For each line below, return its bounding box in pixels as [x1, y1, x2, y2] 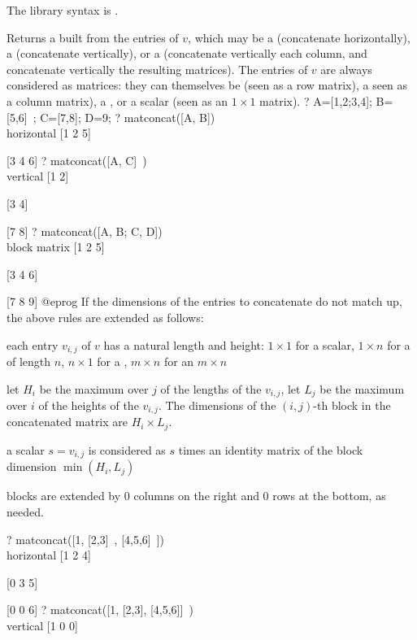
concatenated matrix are [7, 413, 128, 430]
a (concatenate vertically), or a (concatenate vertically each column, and [7, 45, 367, 62]
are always [320, 60, 372, 77]
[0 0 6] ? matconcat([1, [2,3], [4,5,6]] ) [7, 601, 193, 618]
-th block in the [313, 397, 391, 413]
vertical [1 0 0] [7, 616, 78, 633]
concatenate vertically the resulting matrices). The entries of [7, 60, 308, 77]
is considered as [88, 441, 166, 458]
